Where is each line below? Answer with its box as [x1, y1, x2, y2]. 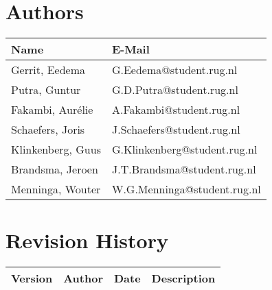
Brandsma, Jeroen [11, 161, 98, 178]
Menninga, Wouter [11, 181, 101, 197]
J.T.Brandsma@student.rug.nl [111, 161, 256, 178]
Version [11, 270, 53, 287]
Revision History [5, 226, 168, 254]
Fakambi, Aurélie [11, 101, 93, 118]
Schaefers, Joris [11, 121, 85, 138]
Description [151, 270, 216, 287]
